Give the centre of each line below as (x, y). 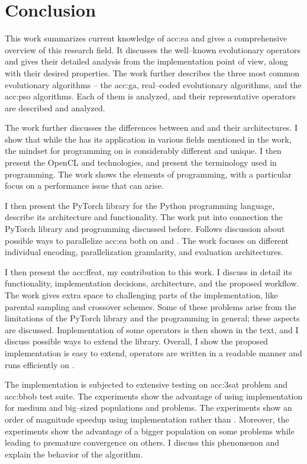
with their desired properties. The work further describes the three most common (152, 72)
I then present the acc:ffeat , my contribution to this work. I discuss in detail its (148, 271)
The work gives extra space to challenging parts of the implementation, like (141, 295)
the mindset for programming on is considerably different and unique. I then (143, 151)
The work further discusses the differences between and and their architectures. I (151, 128)
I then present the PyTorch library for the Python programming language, (140, 205)
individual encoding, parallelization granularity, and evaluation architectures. (144, 252)
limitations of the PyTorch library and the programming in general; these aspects (152, 318)
